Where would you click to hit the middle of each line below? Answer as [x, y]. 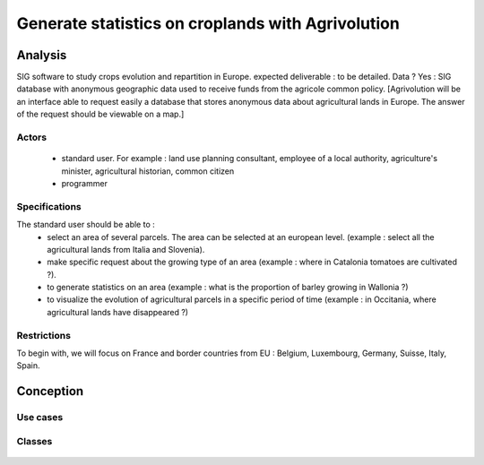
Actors [32, 137]
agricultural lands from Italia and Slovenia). [126, 249]
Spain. [28, 366]
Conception [50, 391]
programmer [84, 183]
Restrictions [44, 335]
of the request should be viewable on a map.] [100, 114]
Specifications [49, 206]
